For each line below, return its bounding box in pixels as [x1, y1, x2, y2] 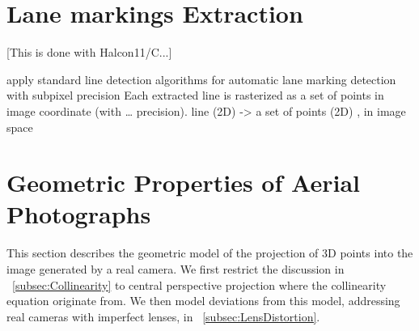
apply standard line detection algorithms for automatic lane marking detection [6, 70, 396, 87]
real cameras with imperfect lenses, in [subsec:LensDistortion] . [6, 308, 320, 325]
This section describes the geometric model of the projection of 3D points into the [6, 244, 413, 261]
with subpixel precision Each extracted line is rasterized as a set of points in [6, 87, 384, 104]
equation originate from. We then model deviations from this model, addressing [6, 292, 400, 309]
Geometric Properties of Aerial [6, 166, 360, 199]
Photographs [6, 197, 151, 231]
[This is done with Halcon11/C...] [6, 44, 172, 61]
